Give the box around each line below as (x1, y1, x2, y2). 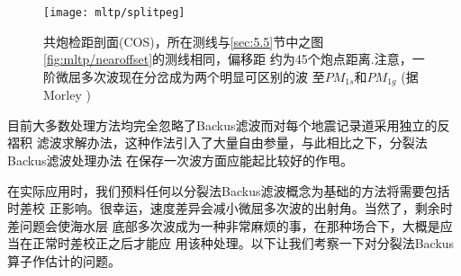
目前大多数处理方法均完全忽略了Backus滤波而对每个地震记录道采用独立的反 (7, 115, 450, 134)
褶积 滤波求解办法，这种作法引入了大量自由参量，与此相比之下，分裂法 (7, 133, 428, 152)
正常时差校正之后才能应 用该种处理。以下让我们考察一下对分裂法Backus (32, 234, 455, 253)
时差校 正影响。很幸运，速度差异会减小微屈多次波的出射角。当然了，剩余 (7, 199, 440, 218)
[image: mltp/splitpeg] (43, 6, 185, 19)
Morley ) (43, 85, 91, 104)
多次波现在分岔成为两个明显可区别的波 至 (80, 67, 325, 85)
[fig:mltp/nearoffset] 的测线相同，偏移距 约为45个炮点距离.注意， (43, 49, 412, 68)
